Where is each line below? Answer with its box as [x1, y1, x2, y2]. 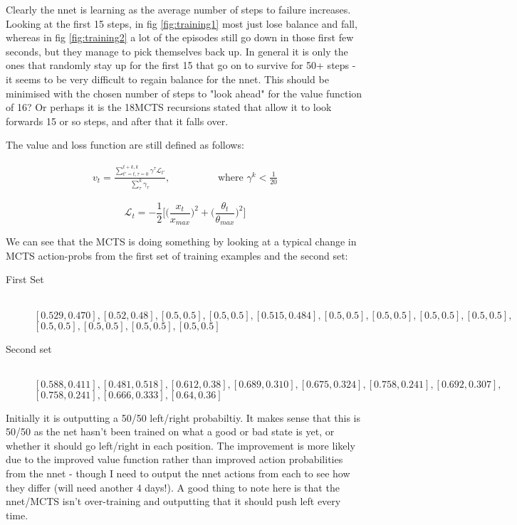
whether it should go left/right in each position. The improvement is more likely [6, 437, 355, 452]
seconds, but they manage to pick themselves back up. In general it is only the [6, 43, 348, 58]
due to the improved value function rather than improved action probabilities [6, 452, 343, 467]
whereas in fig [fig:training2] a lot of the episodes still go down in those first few [6, 30, 354, 45]
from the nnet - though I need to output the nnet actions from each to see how [6, 466, 350, 481]
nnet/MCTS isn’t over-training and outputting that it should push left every [6, 494, 341, 509]
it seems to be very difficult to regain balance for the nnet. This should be [6, 71, 329, 86]
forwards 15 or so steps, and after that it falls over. [6, 113, 229, 128]
